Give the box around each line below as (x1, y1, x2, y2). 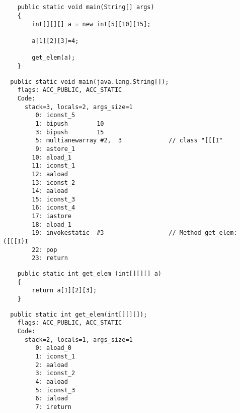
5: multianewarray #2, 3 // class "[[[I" (35, 137, 223, 144)
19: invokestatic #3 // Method (32, 229, 201, 237)
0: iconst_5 (35, 112, 75, 119)
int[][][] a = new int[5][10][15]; (32, 20, 151, 28)
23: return (32, 254, 68, 262)
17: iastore (32, 213, 72, 220)
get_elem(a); (32, 54, 75, 62)
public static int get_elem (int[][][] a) (17, 270, 162, 278)
